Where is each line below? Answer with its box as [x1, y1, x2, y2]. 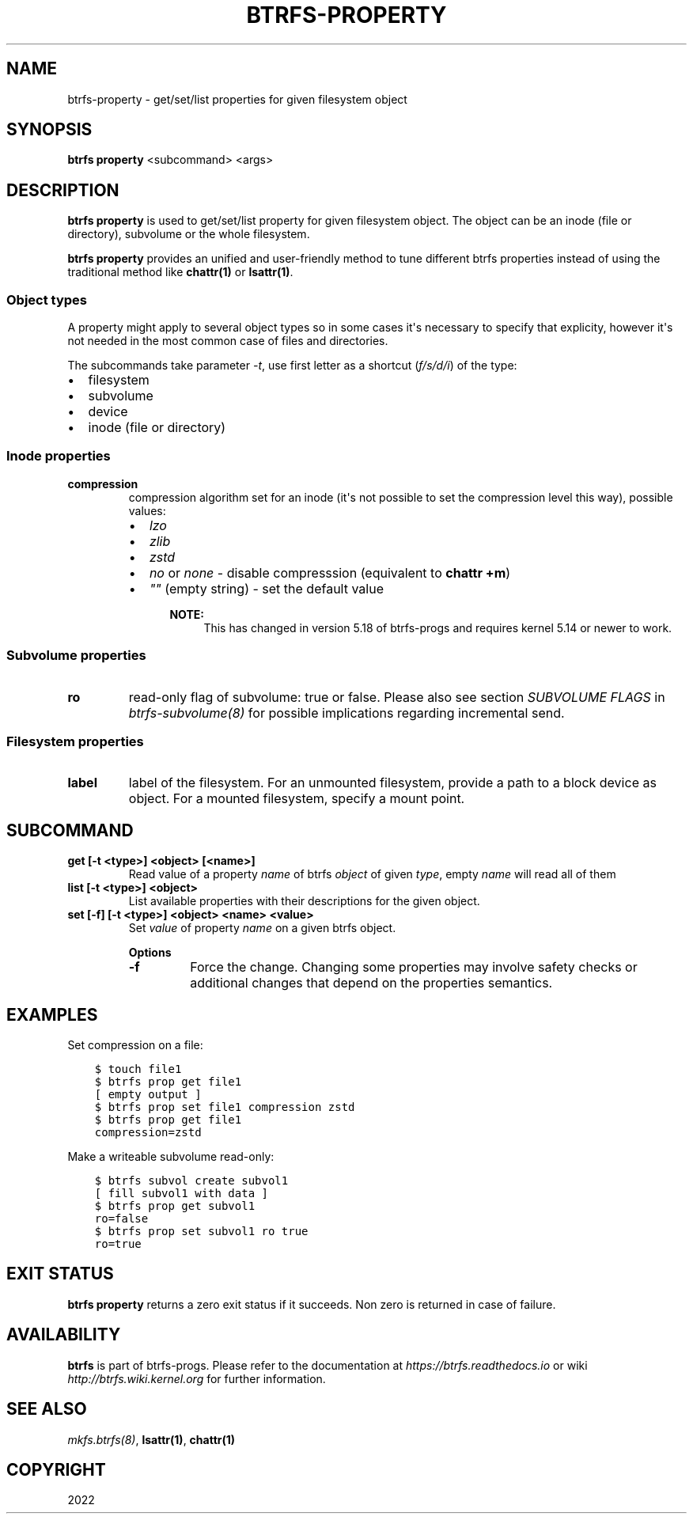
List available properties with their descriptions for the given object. [128, 894, 480, 908]
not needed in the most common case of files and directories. [67, 334, 388, 348]
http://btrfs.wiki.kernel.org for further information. [67, 1371, 326, 1385]
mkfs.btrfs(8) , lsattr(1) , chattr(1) [67, 1432, 236, 1446]
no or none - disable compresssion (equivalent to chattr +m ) [149, 564, 511, 581]
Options [128, 946, 172, 960]
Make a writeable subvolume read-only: [67, 1149, 275, 1163]
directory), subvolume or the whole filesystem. [67, 227, 310, 241]
